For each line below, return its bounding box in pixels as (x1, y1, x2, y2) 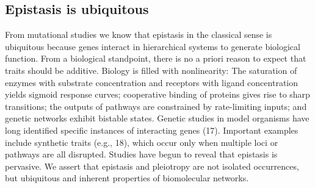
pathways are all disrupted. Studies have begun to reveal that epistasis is (5, 148, 278, 161)
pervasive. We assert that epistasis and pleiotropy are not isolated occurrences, (5, 159, 299, 172)
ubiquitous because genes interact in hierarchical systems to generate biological (5, 40, 300, 52)
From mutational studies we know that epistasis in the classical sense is (5, 28, 272, 41)
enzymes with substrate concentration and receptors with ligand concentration (5, 76, 299, 89)
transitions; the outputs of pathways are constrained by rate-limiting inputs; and (5, 99, 307, 112)
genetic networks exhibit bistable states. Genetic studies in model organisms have (5, 112, 310, 125)
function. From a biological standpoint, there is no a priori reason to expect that (5, 52, 306, 65)
